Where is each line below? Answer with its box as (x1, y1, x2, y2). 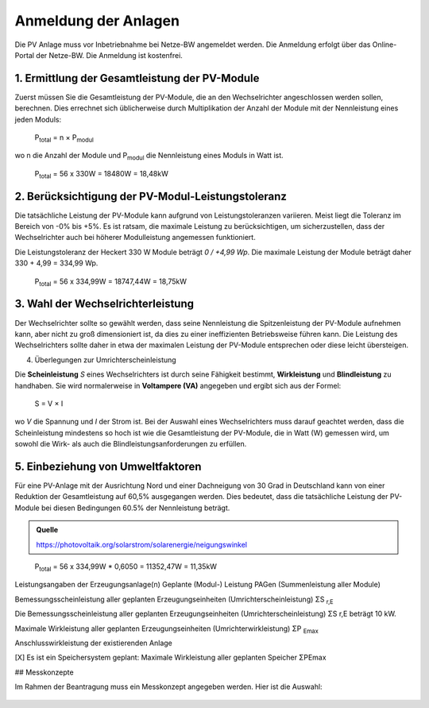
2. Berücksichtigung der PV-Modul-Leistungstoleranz (14, 189, 288, 203)
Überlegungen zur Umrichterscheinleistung (34, 354, 176, 365)
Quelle (36, 525, 59, 535)
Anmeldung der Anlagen (14, 12, 180, 29)
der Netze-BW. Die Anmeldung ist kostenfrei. (36, 50, 183, 60)
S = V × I (34, 398, 64, 408)
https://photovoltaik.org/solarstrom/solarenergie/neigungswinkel (36, 540, 248, 549)
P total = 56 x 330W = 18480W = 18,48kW (34, 168, 168, 180)
